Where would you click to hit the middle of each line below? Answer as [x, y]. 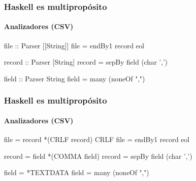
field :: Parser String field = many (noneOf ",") [75, 78]
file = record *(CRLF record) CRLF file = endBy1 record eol [97, 139]
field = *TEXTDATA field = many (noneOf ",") [77, 172]
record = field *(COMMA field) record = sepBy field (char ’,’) [98, 156]
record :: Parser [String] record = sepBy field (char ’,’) [86, 62]
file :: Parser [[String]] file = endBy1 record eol [74, 45]
